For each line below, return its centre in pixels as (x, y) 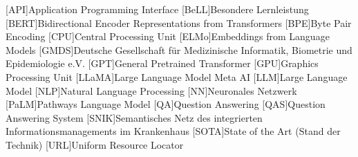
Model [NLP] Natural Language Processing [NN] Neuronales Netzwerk (151, 90)
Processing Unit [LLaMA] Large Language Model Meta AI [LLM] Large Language (177, 76)
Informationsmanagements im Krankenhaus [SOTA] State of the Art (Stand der (173, 131)
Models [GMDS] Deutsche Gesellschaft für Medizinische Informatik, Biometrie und (179, 49)
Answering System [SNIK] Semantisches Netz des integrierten (134, 117)
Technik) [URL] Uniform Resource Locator (95, 144)
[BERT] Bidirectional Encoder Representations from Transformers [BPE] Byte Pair (179, 22)
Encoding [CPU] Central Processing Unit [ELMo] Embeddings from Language (168, 36)
